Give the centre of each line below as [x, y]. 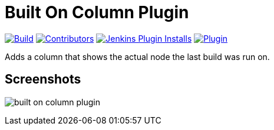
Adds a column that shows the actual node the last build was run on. [137, 56]
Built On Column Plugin [97, 12]
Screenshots [43, 79]
